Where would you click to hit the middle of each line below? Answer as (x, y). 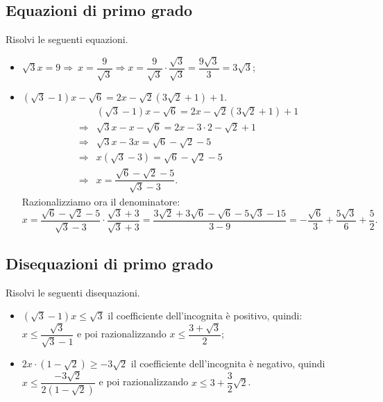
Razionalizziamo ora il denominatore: (101, 201)
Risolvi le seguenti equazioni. (67, 39)
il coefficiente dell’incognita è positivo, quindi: (205, 316)
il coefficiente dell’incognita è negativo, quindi (228, 363)
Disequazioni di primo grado (110, 263)
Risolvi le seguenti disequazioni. (73, 292)
